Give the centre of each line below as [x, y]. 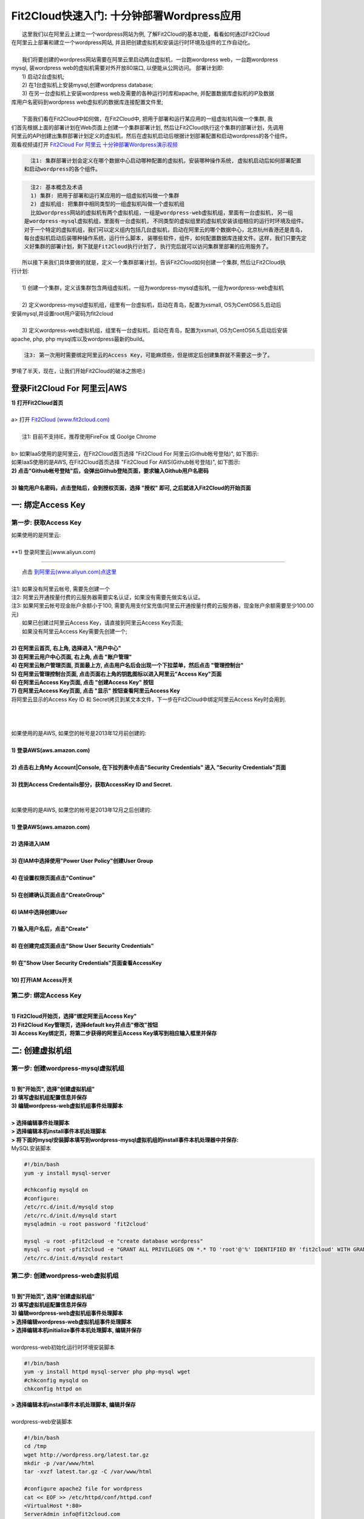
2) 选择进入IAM [30, 844]
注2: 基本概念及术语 [57, 187]
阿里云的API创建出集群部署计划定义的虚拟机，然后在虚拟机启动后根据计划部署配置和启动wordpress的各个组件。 [151, 136]
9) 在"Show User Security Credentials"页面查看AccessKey [86, 962]
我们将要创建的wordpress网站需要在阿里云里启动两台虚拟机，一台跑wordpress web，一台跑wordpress [150, 59]
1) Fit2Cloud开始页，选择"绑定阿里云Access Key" [74, 1016]
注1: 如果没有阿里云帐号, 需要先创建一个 [61, 589]
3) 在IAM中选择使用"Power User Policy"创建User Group [82, 861]
